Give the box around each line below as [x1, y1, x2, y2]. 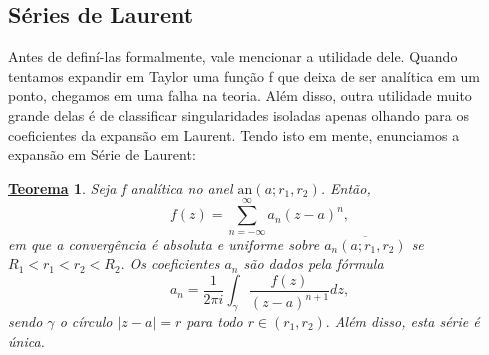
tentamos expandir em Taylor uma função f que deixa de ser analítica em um [8, 65, 480, 86]
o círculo [59, 311, 113, 331]
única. [8, 330, 45, 351]
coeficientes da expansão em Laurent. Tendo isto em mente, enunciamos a [8, 124, 460, 145]
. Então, [320, 177, 371, 198]
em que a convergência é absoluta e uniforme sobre [8, 233, 320, 254]
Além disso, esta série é [334, 311, 480, 331]
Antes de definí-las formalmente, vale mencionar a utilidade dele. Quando [8, 46, 458, 67]
